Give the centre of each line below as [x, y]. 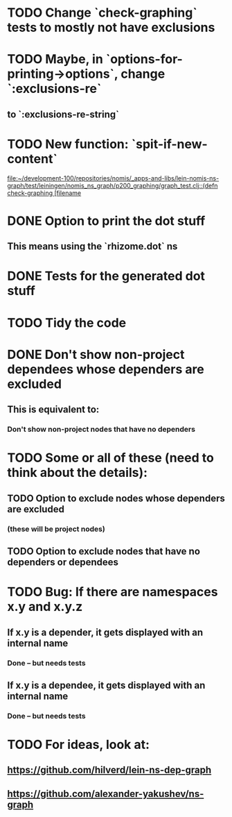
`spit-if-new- [169, 144]
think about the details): [77, 473]
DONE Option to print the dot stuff [106, 221]
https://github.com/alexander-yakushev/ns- [106, 794]
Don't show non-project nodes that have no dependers [101, 430]
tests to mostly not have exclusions [111, 27]
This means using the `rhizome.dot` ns [92, 247]
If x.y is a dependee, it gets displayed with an [106, 685]
